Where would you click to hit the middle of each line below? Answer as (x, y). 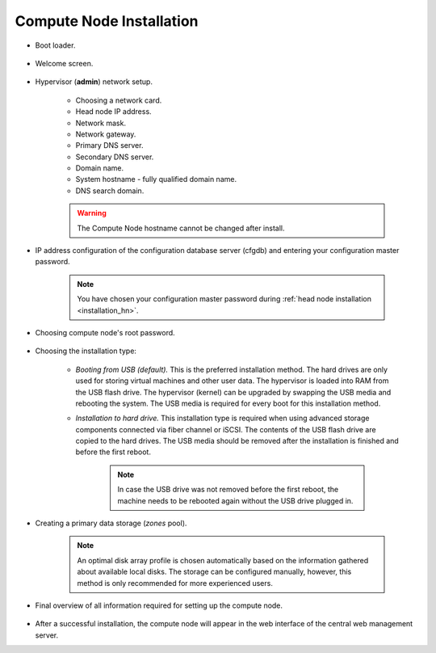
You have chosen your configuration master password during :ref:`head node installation (224, 299)
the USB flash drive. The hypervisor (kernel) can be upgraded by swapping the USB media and (233, 392)
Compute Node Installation (107, 21)
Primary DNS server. (109, 145)
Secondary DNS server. (115, 157)
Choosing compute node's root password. (105, 332)
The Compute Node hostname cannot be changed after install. (181, 228)
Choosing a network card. (119, 100)
